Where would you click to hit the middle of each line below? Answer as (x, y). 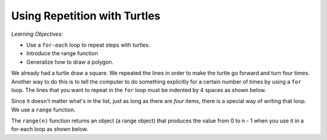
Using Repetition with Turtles (86, 16)
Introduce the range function (62, 53)
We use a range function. (43, 110)
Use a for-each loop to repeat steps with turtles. (88, 45)
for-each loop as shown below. (50, 129)
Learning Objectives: (37, 34)
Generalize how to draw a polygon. (70, 62)
